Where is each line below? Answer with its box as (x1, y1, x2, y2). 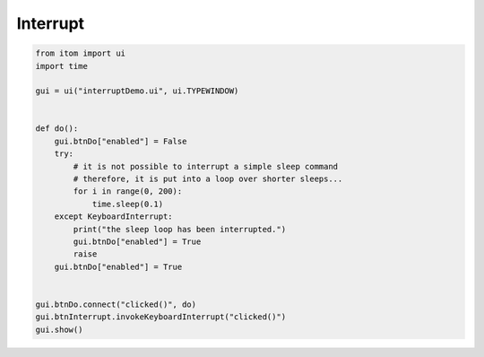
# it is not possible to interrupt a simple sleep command (73, 161, 339, 171)
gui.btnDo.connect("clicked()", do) (35, 299, 197, 309)
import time (35, 61, 89, 71)
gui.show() (35, 324, 83, 335)
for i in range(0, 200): (73, 187, 183, 196)
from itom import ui (35, 48, 125, 58)
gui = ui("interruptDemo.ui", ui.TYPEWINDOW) (35, 86, 239, 96)
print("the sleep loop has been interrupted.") (73, 224, 287, 234)
